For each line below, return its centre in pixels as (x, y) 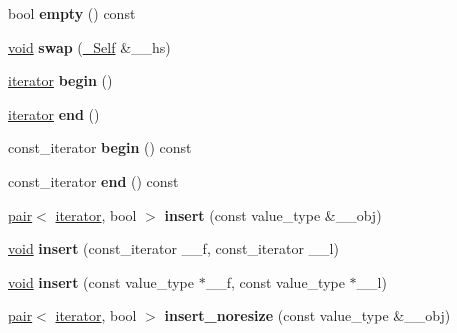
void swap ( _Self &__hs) (89, 46)
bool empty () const (72, 13)
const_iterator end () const (93, 180)
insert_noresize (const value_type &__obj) (307, 315)
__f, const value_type (275, 281)
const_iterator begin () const (100, 147)
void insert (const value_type (101, 281)
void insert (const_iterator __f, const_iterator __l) (173, 248)
